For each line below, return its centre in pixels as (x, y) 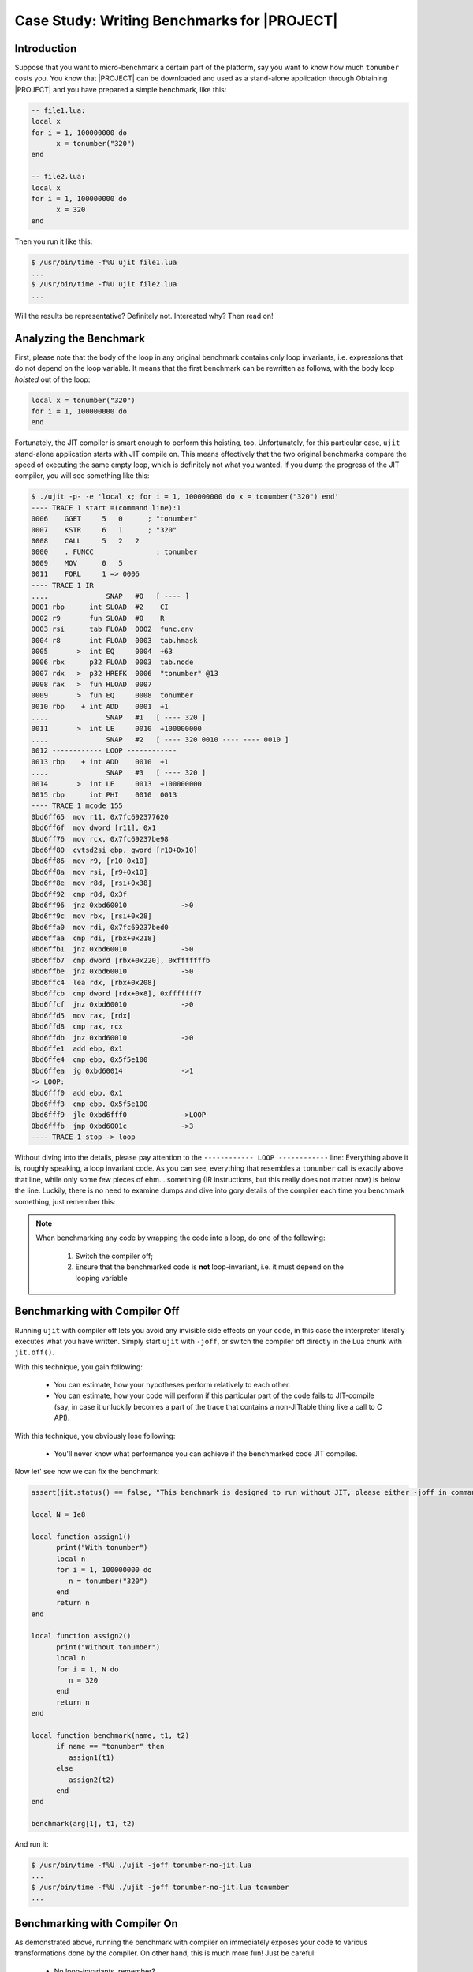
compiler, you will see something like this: (82, 476)
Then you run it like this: (54, 241)
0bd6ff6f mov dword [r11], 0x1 (94, 828)
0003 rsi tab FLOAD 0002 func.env (112, 629)
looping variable (101, 1278)
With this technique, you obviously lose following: (95, 1436)
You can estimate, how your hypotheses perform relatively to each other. (172, 1385)
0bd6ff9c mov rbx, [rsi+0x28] (92, 916)
